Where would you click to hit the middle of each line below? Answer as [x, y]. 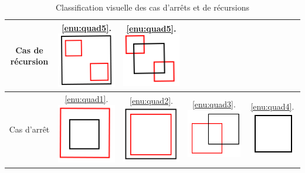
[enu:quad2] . [151, 100]
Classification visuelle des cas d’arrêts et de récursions [152, 7]
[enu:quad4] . [272, 106]
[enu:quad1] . [87, 99]
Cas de [29, 50]
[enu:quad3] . [214, 104]
